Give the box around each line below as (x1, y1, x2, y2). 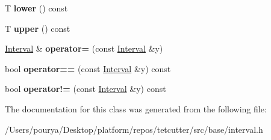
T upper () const (5, 22, 70, 34)
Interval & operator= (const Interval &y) (5, 42, 163, 55)
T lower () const (5, 2, 68, 14)
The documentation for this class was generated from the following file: (5, 102, 267, 115)
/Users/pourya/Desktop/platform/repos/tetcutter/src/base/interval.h (5, 123, 263, 135)
